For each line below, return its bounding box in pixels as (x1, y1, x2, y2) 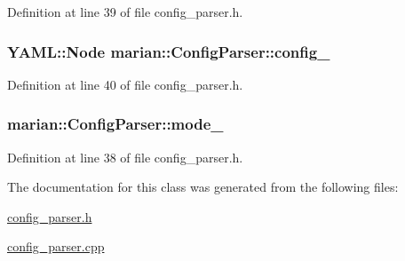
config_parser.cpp (7, 237, 105, 256)
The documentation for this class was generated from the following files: (7, 178, 399, 196)
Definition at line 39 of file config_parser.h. (7, 3, 243, 20)
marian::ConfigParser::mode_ (7, 113, 224, 135)
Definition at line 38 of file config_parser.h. (7, 147, 243, 166)
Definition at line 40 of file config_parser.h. (7, 75, 243, 93)
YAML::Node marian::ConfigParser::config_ (7, 40, 330, 62)
